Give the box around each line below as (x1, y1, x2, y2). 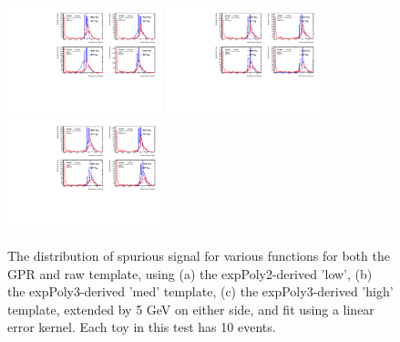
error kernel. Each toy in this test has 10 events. (7, 317, 276, 337)
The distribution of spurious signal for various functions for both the (7, 245, 390, 264)
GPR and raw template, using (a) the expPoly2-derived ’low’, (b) (7, 264, 373, 283)
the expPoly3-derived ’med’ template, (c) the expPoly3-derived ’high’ (7, 282, 394, 301)
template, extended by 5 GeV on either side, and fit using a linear (7, 299, 374, 318)
